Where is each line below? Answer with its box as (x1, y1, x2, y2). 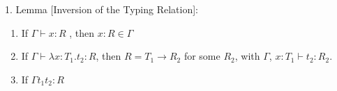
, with (234, 49, 260, 63)
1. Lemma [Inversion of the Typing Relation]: (5, 2, 199, 16)
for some (184, 49, 220, 63)
